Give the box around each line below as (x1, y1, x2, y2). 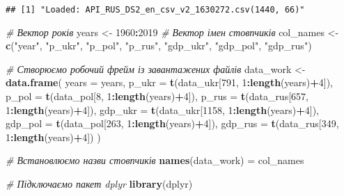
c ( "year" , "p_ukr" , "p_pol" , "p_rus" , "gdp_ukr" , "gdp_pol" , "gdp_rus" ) (6, 38, 312, 53)
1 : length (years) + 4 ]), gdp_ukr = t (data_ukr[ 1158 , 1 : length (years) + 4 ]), (6, 102, 320, 117)
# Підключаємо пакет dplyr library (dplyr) (6, 177, 193, 190)
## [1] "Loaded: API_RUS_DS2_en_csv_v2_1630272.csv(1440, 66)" (6, 5, 305, 15)
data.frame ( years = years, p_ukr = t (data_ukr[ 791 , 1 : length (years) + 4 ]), (6, 75, 333, 90)
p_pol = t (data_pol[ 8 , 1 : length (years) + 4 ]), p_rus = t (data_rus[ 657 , (6, 89, 308, 104)
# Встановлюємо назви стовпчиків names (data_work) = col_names (6, 153, 304, 168)
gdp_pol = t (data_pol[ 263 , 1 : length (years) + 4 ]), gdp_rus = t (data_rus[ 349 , (6, 116, 339, 131)
